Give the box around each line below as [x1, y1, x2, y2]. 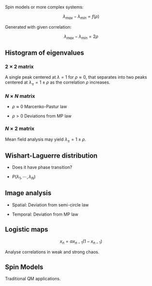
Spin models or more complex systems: [5, 4, 83, 10]
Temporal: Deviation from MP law [12, 211, 79, 217]
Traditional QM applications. [5, 276, 61, 282]
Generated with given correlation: [5, 24, 71, 30]
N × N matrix [5, 93, 35, 99]
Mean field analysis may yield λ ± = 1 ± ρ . [5, 136, 86, 143]
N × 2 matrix [5, 125, 35, 132]
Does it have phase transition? [12, 165, 72, 170]
